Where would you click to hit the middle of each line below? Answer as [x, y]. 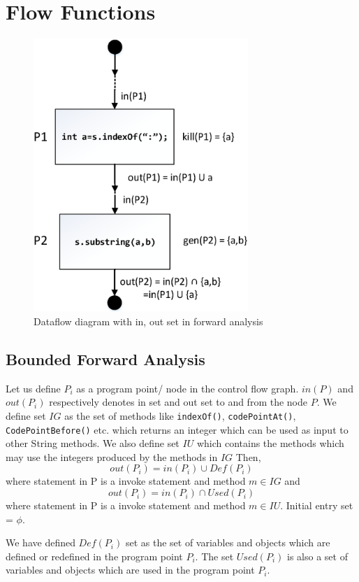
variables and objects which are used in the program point [130, 570]
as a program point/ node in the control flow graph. [188, 388]
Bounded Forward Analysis [105, 359]
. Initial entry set [317, 505]
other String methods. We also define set [93, 443]
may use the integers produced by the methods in [112, 456]
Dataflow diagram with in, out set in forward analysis [148, 321]
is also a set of [317, 556]
